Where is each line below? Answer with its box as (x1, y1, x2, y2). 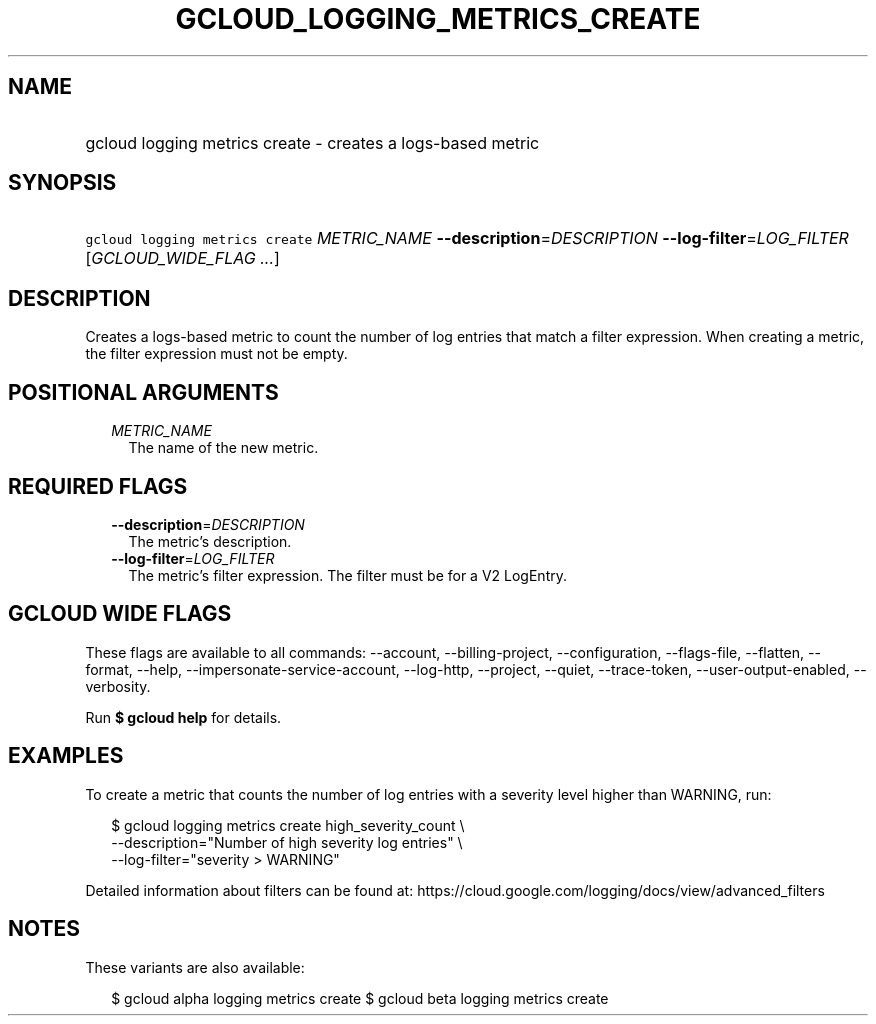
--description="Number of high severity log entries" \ (111, 833, 463, 851)
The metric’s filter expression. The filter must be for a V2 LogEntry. (128, 566, 567, 584)
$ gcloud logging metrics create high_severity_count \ (111, 816, 465, 834)
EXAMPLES (8, 743, 124, 769)
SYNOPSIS (8, 170, 117, 196)
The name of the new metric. (128, 439, 319, 457)
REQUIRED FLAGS (8, 473, 188, 499)
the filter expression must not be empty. (85, 345, 348, 363)
